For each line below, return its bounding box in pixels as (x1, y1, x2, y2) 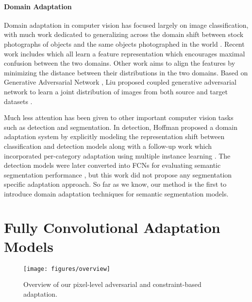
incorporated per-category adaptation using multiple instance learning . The (4, 150, 231, 160)
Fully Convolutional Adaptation (4, 217, 220, 237)
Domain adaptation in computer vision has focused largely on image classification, (4, 19, 249, 30)
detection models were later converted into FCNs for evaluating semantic (4, 160, 221, 170)
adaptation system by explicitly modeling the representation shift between (4, 131, 225, 142)
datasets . (4, 96, 33, 106)
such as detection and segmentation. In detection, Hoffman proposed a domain (4, 122, 237, 132)
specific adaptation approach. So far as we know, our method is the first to (4, 179, 227, 189)
